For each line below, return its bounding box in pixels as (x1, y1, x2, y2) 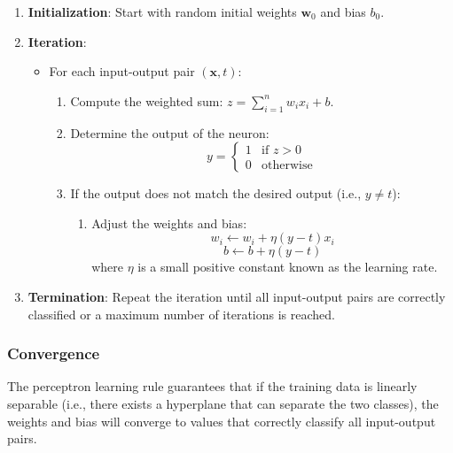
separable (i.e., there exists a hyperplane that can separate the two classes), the (7, 394, 439, 412)
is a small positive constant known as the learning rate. (137, 257, 438, 276)
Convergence (7, 342, 100, 365)
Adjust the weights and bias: (91, 213, 247, 232)
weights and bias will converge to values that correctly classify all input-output (7, 411, 436, 430)
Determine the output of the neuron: (70, 123, 269, 142)
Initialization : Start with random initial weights (27, 3, 297, 20)
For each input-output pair (49, 62, 195, 81)
